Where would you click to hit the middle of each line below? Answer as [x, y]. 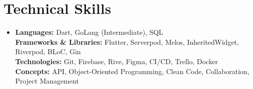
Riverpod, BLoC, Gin [48, 51]
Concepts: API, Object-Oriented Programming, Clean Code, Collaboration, [132, 71]
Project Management [47, 81]
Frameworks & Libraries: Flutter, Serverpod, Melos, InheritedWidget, [127, 42]
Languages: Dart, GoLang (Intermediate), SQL [89, 32]
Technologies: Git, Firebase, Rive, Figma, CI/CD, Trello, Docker [117, 61]
